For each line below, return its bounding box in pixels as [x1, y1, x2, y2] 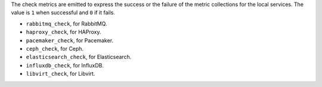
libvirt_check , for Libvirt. [26, 70, 95, 77]
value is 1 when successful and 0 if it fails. [11, 9, 116, 16]
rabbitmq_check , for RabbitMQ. [26, 20, 107, 27]
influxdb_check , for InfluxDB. [26, 61, 104, 69]
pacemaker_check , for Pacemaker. [26, 36, 113, 44]
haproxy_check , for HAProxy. [26, 29, 101, 36]
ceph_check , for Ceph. [26, 45, 83, 52]
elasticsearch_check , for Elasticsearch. [26, 54, 132, 61]
